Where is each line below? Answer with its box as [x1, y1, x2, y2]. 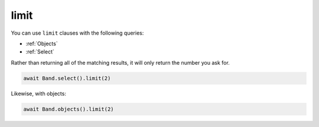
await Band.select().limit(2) [23, 75, 111, 82]
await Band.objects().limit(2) [23, 106, 115, 112]
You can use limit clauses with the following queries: [11, 29, 144, 36]
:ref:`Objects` [25, 40, 58, 47]
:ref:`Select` [25, 48, 54, 55]
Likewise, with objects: [11, 90, 66, 97]
